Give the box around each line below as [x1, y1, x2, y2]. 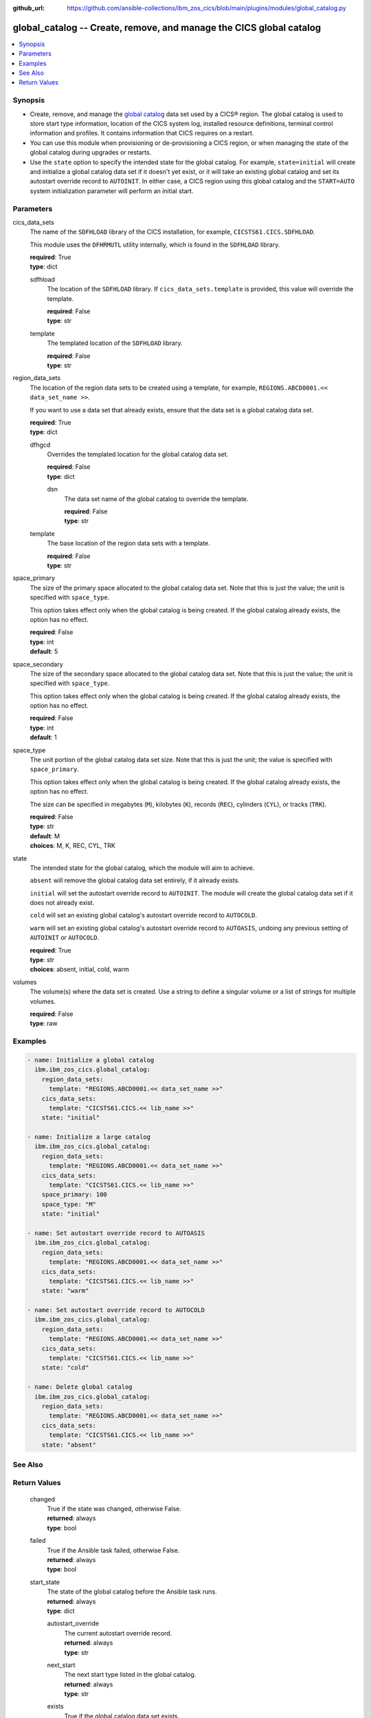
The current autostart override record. [64, 1629, 172, 1637]
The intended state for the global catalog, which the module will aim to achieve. [30, 863, 255, 872]
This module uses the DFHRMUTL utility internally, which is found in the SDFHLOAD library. [30, 241, 280, 249]
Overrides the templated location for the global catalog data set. [47, 450, 229, 458]
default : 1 [30, 733, 58, 741]
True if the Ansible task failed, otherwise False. [47, 1546, 180, 1554]
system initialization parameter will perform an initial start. [30, 186, 194, 195]
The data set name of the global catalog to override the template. [64, 495, 249, 503]
